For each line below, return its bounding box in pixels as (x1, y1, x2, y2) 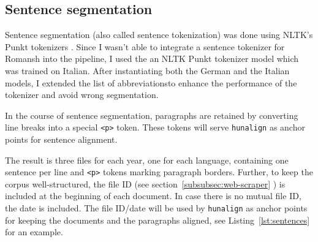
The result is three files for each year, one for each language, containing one (5, 153, 289, 166)
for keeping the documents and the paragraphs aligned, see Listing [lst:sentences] (5, 213, 310, 226)
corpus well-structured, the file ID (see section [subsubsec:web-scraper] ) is (5, 177, 286, 190)
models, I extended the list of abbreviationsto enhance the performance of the (5, 76, 297, 89)
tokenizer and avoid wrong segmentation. (5, 88, 159, 101)
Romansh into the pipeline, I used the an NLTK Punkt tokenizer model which (5, 52, 299, 65)
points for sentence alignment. (5, 133, 118, 146)
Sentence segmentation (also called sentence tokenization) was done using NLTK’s (5, 28, 313, 41)
